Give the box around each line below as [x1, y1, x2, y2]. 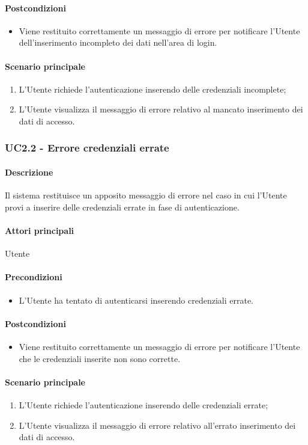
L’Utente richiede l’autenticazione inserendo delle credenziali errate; [19, 398, 268, 411]
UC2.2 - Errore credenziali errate [5, 140, 169, 155]
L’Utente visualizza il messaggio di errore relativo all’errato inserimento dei [19, 419, 296, 431]
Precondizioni [5, 271, 62, 283]
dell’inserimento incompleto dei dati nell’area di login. [19, 36, 217, 49]
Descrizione [5, 166, 53, 178]
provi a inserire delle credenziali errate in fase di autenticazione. [5, 200, 240, 213]
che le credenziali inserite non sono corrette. [19, 352, 181, 364]
